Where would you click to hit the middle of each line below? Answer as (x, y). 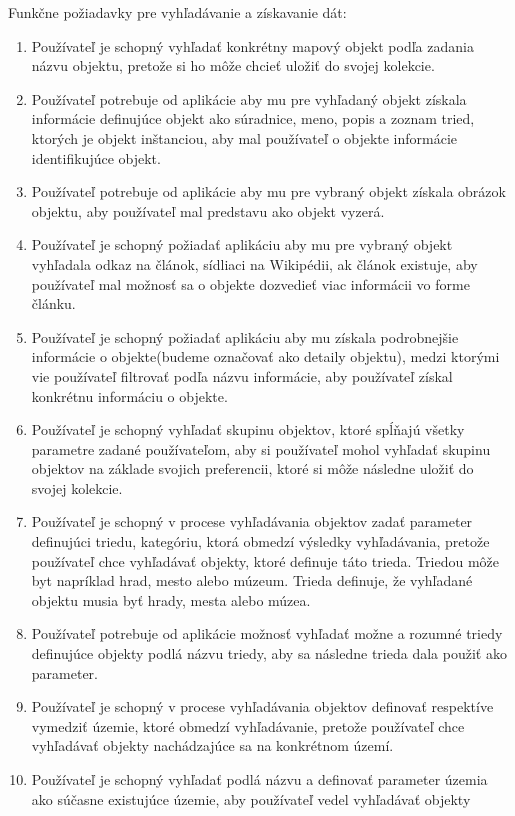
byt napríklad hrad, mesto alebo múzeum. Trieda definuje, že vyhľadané (252, 580)
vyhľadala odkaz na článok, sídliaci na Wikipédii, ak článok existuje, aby (254, 263)
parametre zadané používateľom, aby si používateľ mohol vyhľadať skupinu (261, 448)
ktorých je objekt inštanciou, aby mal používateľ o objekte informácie (244, 137)
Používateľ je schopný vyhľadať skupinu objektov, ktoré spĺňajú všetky (248, 429)
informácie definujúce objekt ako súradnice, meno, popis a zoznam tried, (253, 118)
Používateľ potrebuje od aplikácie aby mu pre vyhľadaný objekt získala (249, 98)
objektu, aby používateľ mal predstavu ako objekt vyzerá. (208, 210)
